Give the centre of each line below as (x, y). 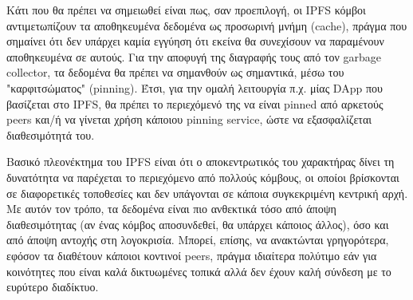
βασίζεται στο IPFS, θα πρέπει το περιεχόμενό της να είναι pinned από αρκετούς (195, 103)
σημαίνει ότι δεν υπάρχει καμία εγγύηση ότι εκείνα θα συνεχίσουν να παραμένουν (195, 41)
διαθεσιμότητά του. (51, 134)
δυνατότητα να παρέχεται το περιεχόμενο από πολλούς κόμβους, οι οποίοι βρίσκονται (203, 177)
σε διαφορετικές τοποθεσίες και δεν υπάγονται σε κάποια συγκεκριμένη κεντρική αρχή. (207, 193)
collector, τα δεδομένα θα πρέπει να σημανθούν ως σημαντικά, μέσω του (175, 72)
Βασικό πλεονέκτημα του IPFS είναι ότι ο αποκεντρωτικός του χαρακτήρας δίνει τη (201, 162)
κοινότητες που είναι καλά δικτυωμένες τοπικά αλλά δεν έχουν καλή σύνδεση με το (199, 271)
